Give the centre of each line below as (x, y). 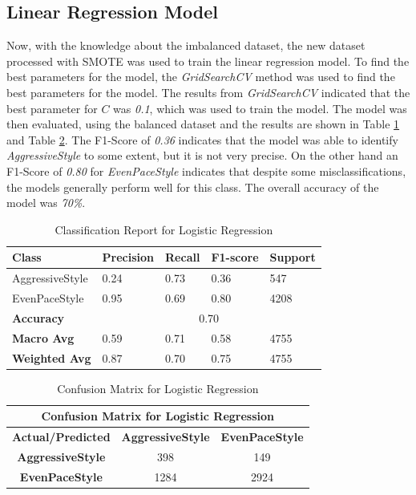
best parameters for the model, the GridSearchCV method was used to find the (201, 77)
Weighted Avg (52, 357)
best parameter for (52, 108)
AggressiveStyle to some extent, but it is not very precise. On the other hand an (202, 155)
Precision (128, 257)
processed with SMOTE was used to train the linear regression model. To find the (208, 61)
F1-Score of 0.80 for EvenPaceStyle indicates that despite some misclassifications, (206, 170)
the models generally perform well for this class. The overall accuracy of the (193, 187)
